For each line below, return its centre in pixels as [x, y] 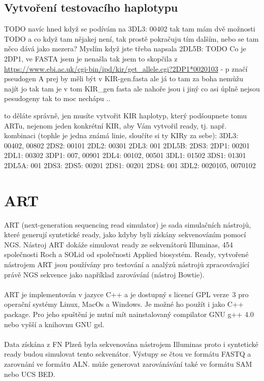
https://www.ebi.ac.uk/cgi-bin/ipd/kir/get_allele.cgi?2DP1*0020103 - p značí [126, 68]
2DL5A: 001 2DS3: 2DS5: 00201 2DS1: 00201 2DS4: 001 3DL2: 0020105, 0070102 [130, 165]
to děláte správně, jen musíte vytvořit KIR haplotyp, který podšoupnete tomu [126, 115]
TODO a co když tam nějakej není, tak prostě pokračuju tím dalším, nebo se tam [131, 38]
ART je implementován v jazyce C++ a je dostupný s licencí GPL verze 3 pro [126, 294]
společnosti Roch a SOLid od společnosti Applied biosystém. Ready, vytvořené [126, 254]
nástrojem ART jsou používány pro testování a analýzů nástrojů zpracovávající [127, 264]
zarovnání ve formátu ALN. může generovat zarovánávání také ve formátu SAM [128, 363]
